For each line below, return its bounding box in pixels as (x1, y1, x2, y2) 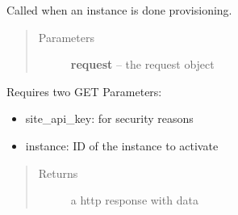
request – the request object (70, 56, 215, 73)
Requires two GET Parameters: (6, 82, 162, 99)
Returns (38, 164, 78, 181)
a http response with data (70, 192, 198, 209)
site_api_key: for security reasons (25, 110, 194, 127)
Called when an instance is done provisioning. (6, 2, 232, 18)
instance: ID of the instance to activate (25, 137, 219, 154)
